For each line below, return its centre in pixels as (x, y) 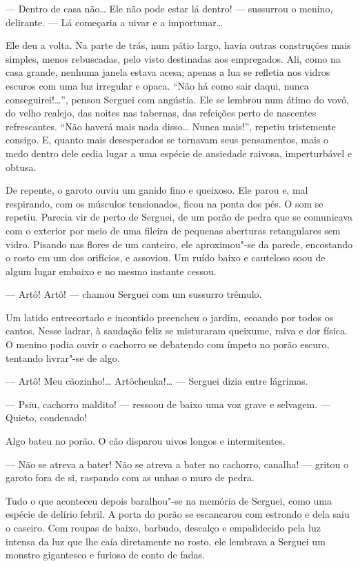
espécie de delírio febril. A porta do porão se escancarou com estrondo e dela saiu (178, 514)
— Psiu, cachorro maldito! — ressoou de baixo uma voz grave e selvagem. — (168, 404)
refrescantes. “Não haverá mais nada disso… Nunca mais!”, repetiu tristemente (171, 126)
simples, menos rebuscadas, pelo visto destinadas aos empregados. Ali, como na (173, 58)
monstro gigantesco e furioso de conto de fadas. (105, 555)
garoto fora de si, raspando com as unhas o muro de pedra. (130, 477)
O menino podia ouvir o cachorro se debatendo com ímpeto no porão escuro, (168, 344)
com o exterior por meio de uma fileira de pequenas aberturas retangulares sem (173, 230)
